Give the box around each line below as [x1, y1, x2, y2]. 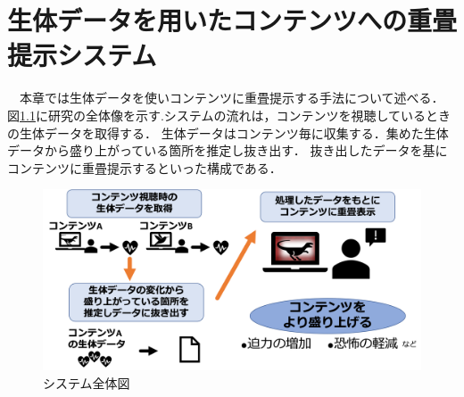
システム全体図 [43, 373, 130, 392]
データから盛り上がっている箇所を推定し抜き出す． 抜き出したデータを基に [7, 141, 448, 160]
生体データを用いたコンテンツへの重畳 [7, 2, 458, 38]
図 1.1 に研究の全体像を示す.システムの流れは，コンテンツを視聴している [7, 105, 426, 124]
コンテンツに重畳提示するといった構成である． [7, 158, 282, 177]
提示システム [7, 37, 157, 73]
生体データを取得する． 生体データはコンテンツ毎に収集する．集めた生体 [19, 123, 449, 142]
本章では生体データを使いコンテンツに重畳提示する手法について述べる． [19, 88, 444, 107]
